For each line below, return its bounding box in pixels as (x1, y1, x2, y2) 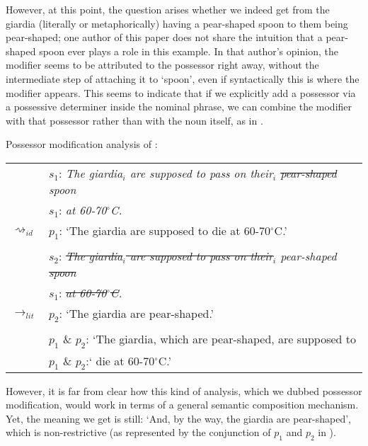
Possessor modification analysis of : (6, 137, 158, 151)
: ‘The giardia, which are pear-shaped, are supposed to (86, 331, 357, 348)
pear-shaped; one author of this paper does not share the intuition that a (6, 30, 323, 45)
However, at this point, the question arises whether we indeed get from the (6, 2, 330, 16)
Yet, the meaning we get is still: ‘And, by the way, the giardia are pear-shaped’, (6, 411, 352, 425)
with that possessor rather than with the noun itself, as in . (6, 113, 263, 127)
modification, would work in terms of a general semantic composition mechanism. (6, 397, 359, 412)
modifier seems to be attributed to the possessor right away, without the (6, 57, 319, 72)
